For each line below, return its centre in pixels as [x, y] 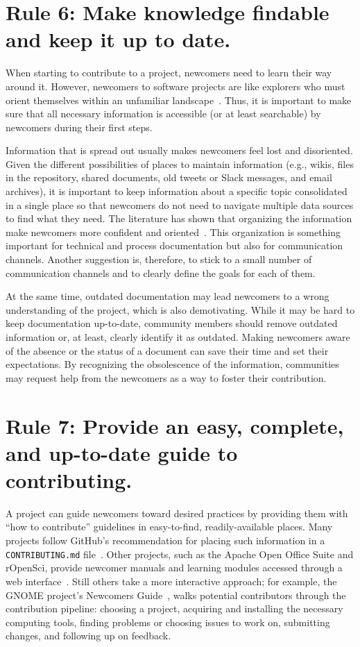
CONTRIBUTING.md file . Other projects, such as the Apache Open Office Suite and [180, 554]
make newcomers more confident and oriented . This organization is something [173, 232]
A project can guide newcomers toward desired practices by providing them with [177, 513]
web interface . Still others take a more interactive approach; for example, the [171, 581]
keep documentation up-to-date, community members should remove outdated [172, 323]
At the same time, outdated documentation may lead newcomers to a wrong [168, 296]
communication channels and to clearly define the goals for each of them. [161, 272]
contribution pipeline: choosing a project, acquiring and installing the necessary [174, 608]
